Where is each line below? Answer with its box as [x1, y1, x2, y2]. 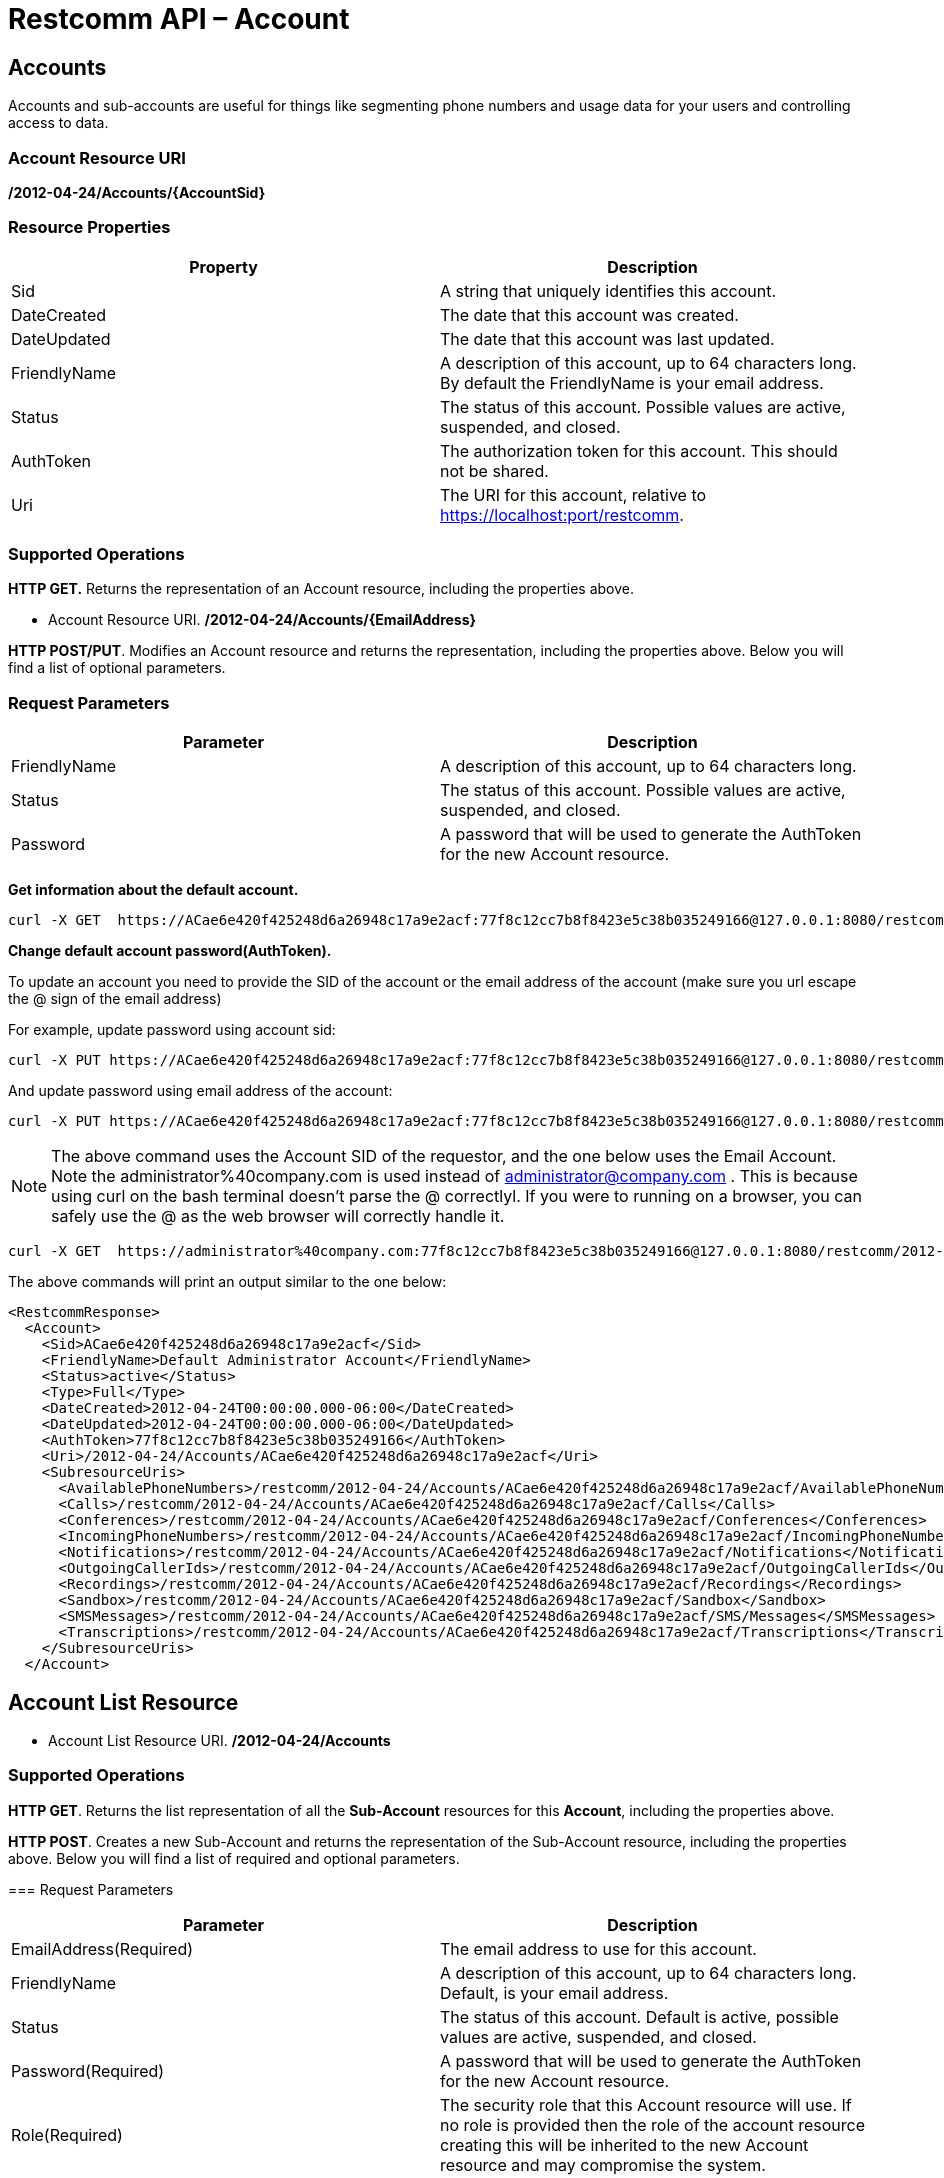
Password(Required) [11, 2060, 165, 2081]
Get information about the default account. [8, 881, 299, 899]
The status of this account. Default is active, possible [440, 2006, 839, 2027]
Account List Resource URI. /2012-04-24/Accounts [48, 1732, 391, 1750]
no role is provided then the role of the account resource [440, 2114, 865, 2135]
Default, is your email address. [440, 1982, 669, 2003]
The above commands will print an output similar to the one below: [8, 1273, 447, 1291]
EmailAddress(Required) [11, 1938, 194, 1959]
